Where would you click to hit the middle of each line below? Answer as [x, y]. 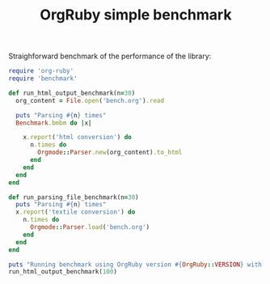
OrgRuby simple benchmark [136, 15]
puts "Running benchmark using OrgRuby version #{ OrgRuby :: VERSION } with [135, 265]
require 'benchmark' [43, 78]
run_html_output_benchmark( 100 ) [63, 272]
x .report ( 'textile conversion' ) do [76, 212]
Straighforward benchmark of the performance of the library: [110, 56]
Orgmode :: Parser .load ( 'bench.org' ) [90, 227]
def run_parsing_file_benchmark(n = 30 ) [74, 197]
